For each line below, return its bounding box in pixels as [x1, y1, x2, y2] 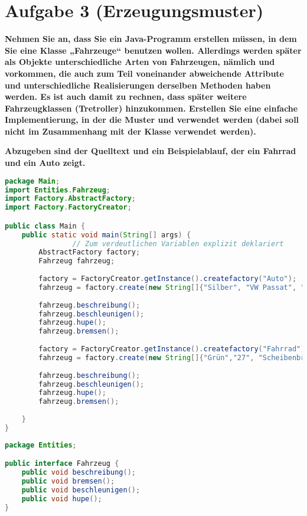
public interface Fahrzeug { [5, 459, 119, 468]
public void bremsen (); [21, 477, 115, 486]
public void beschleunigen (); [21, 485, 141, 494]
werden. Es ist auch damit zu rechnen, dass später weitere [5, 90, 247, 103]
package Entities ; [5, 440, 77, 449]
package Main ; [5, 177, 60, 185]
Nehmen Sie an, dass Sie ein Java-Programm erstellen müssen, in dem [5, 32, 297, 45]
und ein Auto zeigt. [5, 156, 86, 169]
